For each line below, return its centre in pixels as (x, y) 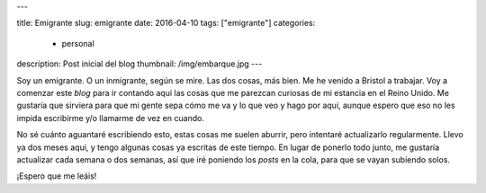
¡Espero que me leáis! (57, 176)
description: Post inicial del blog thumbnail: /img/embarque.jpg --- (139, 64)
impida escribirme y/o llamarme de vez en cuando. (110, 118)
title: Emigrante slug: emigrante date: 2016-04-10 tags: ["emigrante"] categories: (166, 23)
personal (78, 43)
